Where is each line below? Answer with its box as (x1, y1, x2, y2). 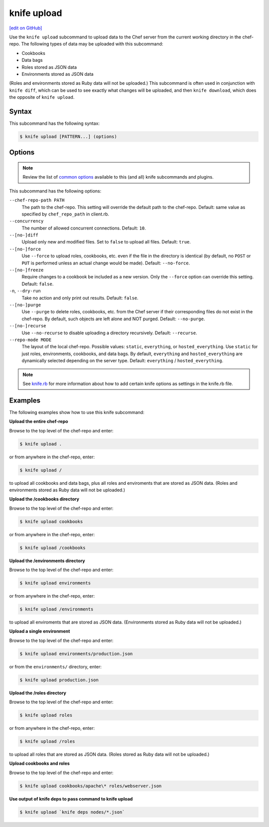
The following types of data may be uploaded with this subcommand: (21, 41, 163, 47)
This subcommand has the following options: (9, 188, 102, 194)
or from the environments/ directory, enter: (9, 663, 102, 669)
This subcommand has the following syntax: (9, 120, 100, 126)
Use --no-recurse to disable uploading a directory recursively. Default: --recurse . (21, 330, 197, 336)
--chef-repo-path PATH (9, 198, 65, 203)
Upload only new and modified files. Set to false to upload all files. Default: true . (21, 239, 191, 245)
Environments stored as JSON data (21, 71, 94, 77)
